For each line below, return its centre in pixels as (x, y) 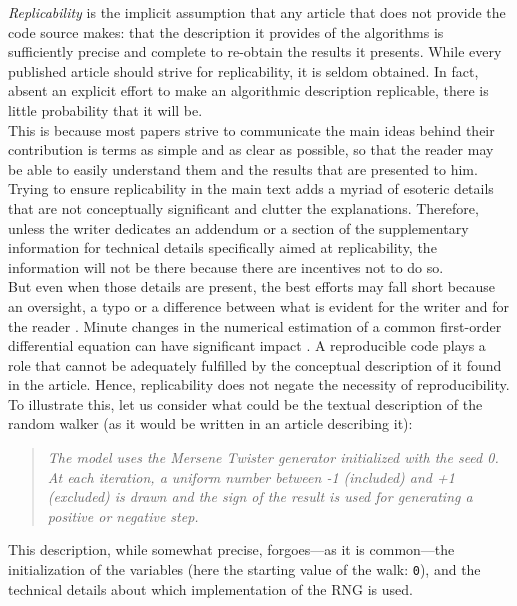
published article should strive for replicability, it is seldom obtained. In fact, (243, 70)
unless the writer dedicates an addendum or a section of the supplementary (238, 227)
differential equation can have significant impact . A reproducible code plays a (247, 345)
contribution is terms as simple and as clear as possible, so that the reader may (251, 149)
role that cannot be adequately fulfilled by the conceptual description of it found (255, 364)
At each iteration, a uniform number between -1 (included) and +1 (251, 476)
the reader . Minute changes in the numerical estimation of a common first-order (255, 325)
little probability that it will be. (105, 109)
